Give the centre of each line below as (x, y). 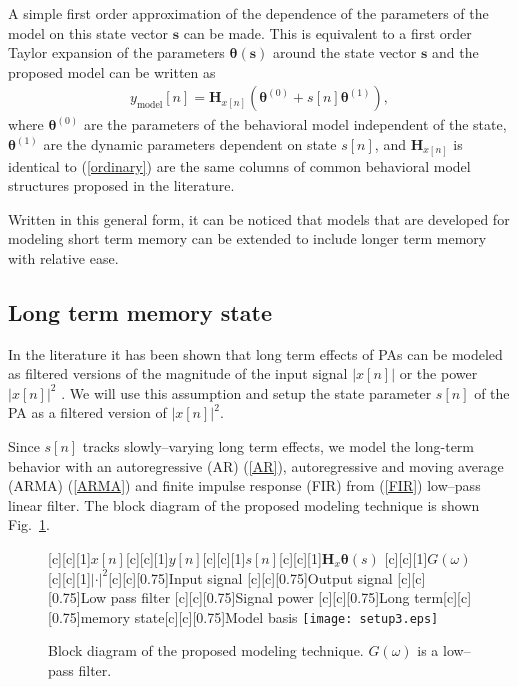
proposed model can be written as (112, 71)
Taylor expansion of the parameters (116, 52)
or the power (438, 373)
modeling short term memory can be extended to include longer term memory (247, 238)
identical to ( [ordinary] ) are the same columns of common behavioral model (239, 165)
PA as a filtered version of (87, 412)
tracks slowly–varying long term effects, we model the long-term (278, 446)
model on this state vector (88, 32)
